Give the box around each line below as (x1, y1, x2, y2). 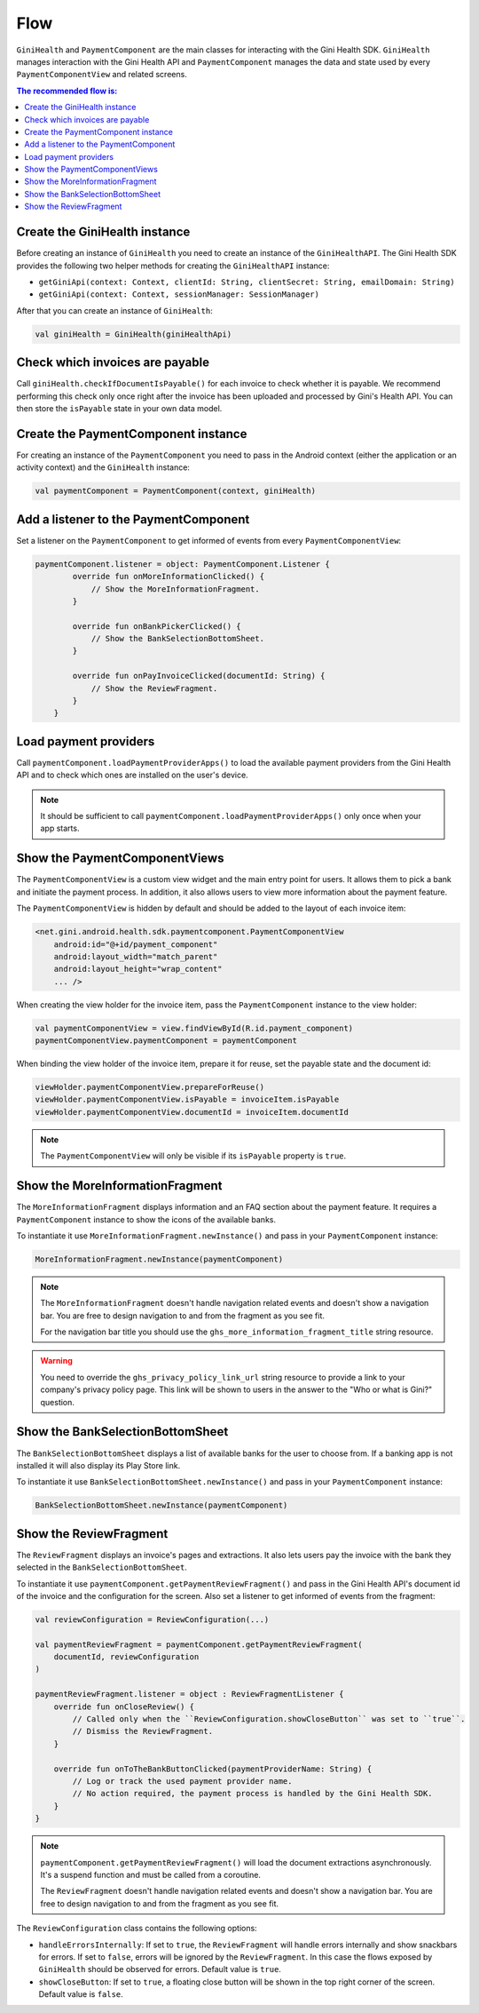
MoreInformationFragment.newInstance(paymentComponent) (35, 1253, 284, 1264)
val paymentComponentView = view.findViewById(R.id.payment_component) (35, 1022, 354, 1033)
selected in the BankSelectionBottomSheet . (16, 1562, 188, 1572)
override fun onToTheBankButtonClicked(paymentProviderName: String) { (53, 1763, 373, 1774)
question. (40, 1396, 75, 1407)
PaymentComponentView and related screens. (16, 69, 188, 80)
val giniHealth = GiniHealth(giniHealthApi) (35, 329, 232, 339)
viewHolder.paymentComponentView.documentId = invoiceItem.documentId (35, 1107, 349, 1117)
